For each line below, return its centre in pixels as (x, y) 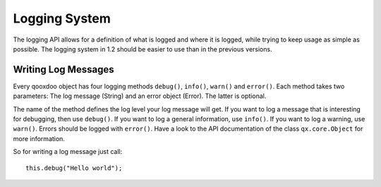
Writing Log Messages (64, 70)
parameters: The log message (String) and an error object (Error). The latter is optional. (140, 96)
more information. (39, 138)
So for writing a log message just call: (68, 152)
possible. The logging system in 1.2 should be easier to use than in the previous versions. (143, 49)
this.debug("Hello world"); (74, 168)
